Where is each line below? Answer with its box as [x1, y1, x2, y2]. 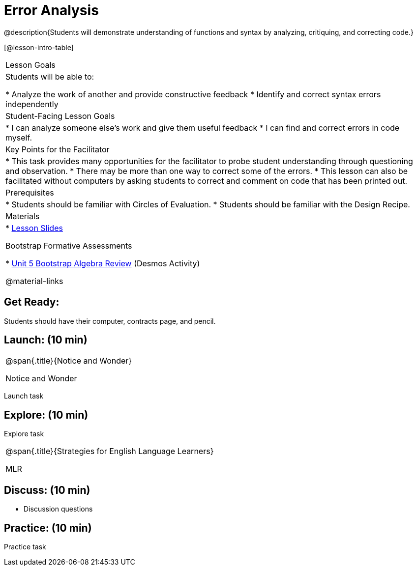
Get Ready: [4, 296, 60, 309]
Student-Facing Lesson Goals [5, 111, 115, 121]
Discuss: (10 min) [4, 484, 90, 496]
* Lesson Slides [5, 223, 63, 233]
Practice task [4, 542, 46, 551]
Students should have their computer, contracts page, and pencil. [4, 316, 216, 325]
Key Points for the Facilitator [5, 144, 110, 154]
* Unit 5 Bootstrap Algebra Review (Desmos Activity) [5, 258, 200, 268]
